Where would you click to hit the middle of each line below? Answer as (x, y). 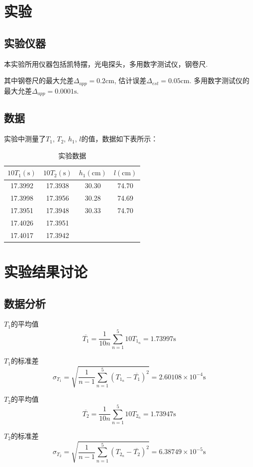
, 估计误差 (130, 80)
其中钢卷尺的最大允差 (39, 80)
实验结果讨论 (46, 271)
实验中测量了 (25, 139)
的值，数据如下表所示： (120, 139)
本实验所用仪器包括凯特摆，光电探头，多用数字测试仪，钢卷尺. (106, 63)
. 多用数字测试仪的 (219, 80)
